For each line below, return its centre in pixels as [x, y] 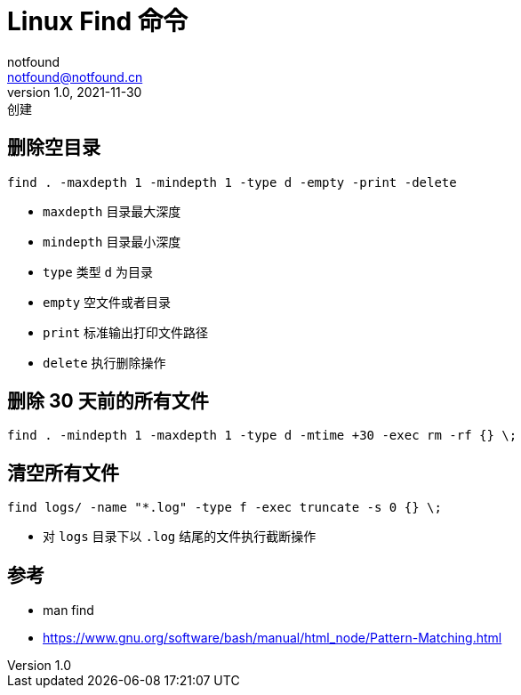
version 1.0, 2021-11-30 [75, 92]
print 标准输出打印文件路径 [126, 332]
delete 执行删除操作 [104, 362]
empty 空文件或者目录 [107, 302]
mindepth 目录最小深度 [112, 241]
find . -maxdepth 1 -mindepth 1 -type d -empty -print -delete [232, 182]
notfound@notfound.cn [75, 77]
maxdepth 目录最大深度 [112, 211]
